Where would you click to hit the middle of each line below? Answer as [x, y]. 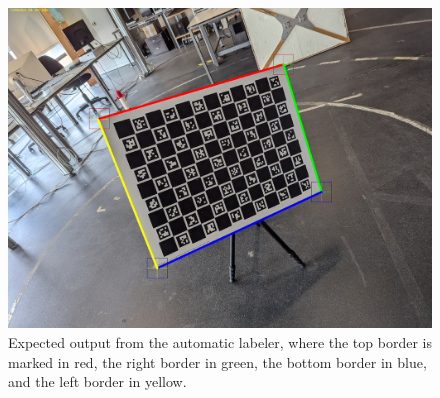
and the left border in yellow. [97, 381]
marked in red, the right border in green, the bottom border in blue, [217, 361]
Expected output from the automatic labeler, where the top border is [220, 342]
